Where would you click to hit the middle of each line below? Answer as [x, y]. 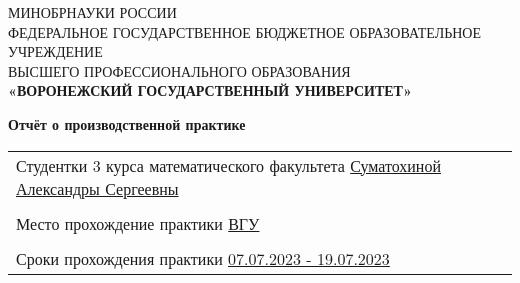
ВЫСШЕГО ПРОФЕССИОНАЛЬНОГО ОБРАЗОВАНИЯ [179, 70]
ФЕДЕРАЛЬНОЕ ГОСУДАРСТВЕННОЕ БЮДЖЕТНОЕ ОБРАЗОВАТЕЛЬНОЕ [245, 31]
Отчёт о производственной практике [127, 123]
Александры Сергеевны [97, 188]
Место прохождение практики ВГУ [138, 223]
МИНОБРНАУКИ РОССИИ [92, 12]
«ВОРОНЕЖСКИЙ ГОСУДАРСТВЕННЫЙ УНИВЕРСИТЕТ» [210, 90]
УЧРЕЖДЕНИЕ [55, 51]
